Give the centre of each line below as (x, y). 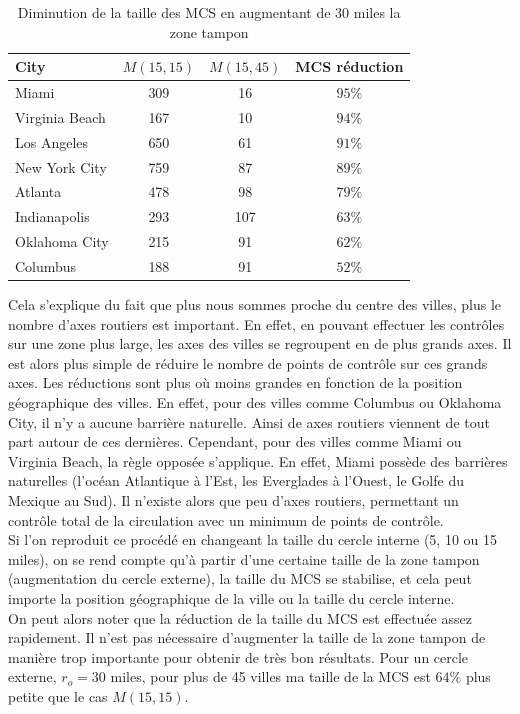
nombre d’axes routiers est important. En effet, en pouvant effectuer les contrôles (256, 323)
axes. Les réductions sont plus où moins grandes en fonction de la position (235, 382)
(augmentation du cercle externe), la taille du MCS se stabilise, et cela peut (240, 578)
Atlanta (38, 191)
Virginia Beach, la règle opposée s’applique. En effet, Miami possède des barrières (258, 460)
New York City (61, 166)
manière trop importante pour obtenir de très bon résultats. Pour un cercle (238, 656)
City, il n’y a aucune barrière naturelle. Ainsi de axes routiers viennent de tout (249, 421)
